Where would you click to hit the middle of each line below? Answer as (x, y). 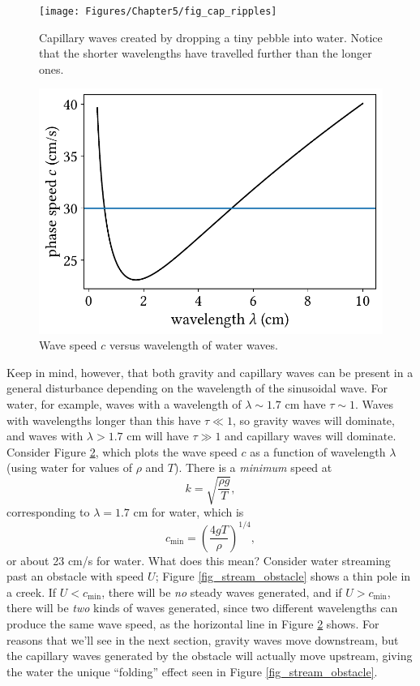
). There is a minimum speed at (253, 467)
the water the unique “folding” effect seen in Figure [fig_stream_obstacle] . (192, 671)
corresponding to (48, 512)
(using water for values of (70, 467)
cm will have (158, 436)
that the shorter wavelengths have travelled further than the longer (206, 53)
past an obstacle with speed (75, 576)
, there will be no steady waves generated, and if (222, 592)
